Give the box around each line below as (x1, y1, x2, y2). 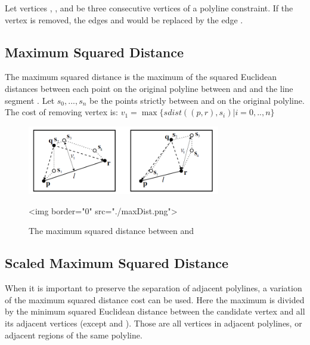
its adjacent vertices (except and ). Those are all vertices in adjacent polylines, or (5, 316, 302, 329)
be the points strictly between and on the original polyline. (89, 94, 305, 106)
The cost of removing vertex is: (5, 106, 118, 118)
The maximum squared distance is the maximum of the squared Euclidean (5, 70, 277, 83)
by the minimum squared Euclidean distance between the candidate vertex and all (5, 305, 305, 318)
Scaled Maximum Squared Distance (5, 254, 229, 272)
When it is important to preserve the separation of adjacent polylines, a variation (5, 282, 302, 294)
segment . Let (5, 94, 55, 106)
